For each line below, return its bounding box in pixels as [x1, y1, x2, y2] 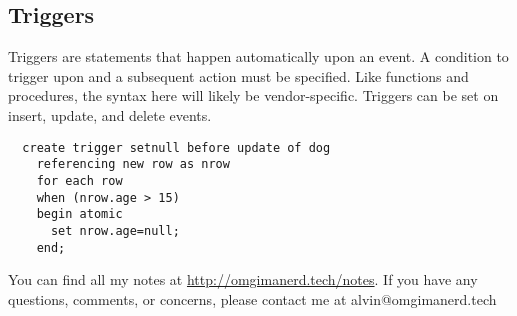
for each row [36, 173, 123, 188]
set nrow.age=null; [50, 223, 180, 238]
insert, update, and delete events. [8, 104, 212, 125]
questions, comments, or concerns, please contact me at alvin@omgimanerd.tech [8, 288, 497, 309]
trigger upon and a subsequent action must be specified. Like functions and [8, 65, 469, 86]
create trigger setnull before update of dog [22, 140, 331, 155]
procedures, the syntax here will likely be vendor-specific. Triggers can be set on [8, 85, 499, 106]
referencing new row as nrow [36, 157, 230, 172]
